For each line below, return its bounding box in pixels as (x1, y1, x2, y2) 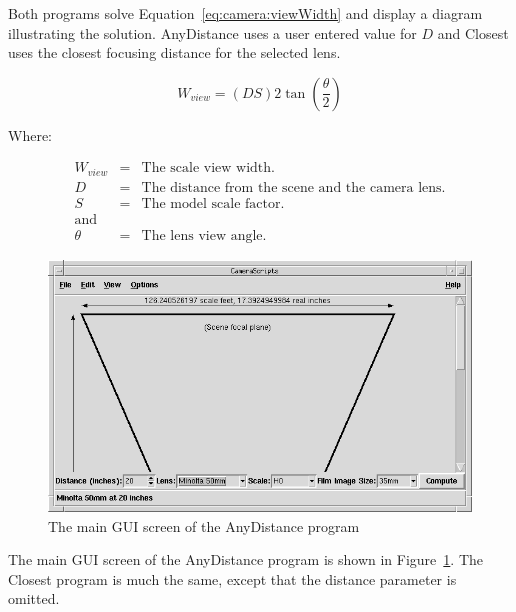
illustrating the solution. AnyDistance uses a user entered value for (8, 22, 417, 43)
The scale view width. (141, 161, 275, 176)
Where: (8, 124, 52, 145)
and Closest (437, 22, 509, 43)
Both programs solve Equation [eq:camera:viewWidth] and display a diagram (8, 3, 483, 23)
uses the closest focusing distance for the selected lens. (8, 42, 341, 63)
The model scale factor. (141, 196, 285, 211)
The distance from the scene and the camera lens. (141, 180, 446, 195)
